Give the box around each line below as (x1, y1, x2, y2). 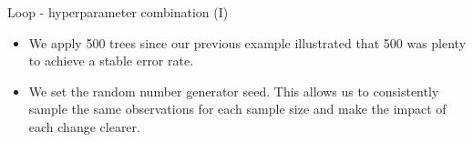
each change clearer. (28, 117, 140, 136)
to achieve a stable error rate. (28, 51, 194, 70)
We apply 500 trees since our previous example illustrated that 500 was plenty (28, 33, 467, 52)
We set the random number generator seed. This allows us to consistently (28, 81, 439, 100)
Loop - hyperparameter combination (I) (7, 3, 229, 21)
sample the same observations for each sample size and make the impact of (28, 99, 447, 118)
